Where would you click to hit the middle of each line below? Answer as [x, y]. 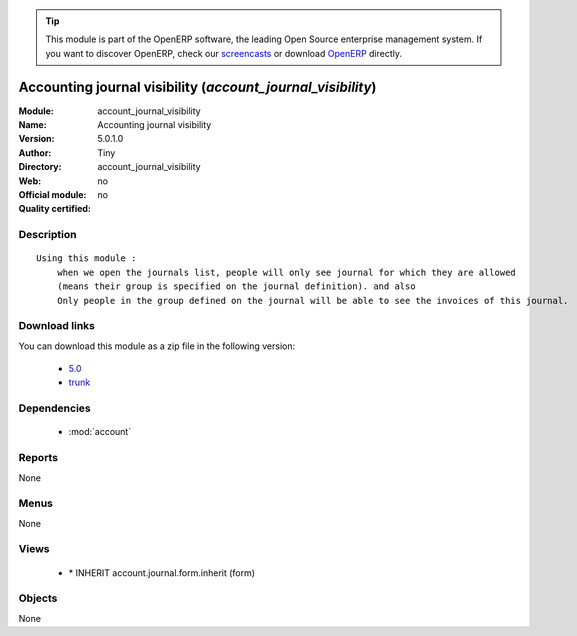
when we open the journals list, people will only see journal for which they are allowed [286, 272]
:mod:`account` [100, 432]
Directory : [40, 167]
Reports [38, 458]
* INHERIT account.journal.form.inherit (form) [161, 572]
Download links [56, 326]
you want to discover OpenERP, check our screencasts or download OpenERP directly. [224, 53]
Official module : [52, 195]
